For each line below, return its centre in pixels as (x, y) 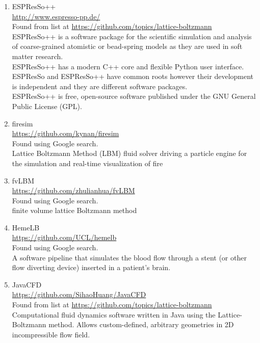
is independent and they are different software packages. (100, 86)
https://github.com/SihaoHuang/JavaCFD (79, 294)
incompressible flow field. (51, 334)
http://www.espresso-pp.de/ (56, 16)
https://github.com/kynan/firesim (66, 133)
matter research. (37, 56)
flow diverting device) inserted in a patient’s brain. (91, 267)
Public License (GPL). (47, 106)
